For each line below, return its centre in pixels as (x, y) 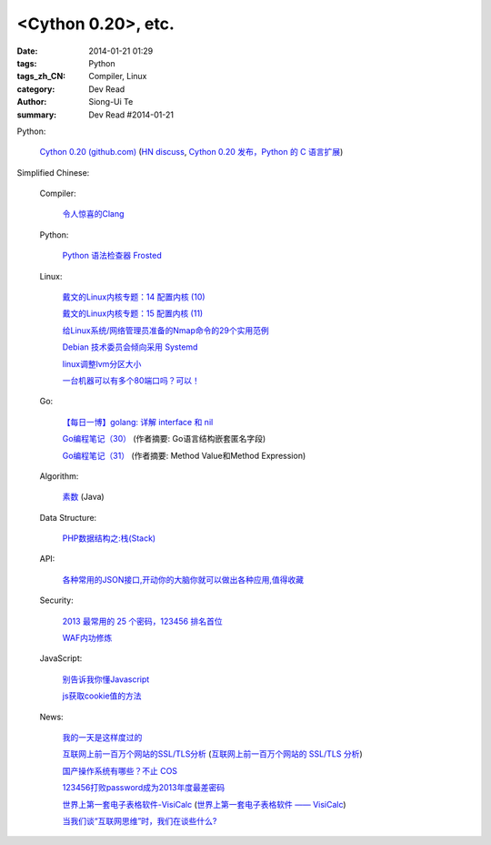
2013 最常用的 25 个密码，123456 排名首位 (142, 621)
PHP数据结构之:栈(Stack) (109, 538)
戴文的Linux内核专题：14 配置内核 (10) (134, 297)
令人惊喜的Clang (93, 214)
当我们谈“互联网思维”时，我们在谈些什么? (140, 820)
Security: (56, 600)
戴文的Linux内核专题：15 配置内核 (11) (133, 313)
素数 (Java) (83, 497)
